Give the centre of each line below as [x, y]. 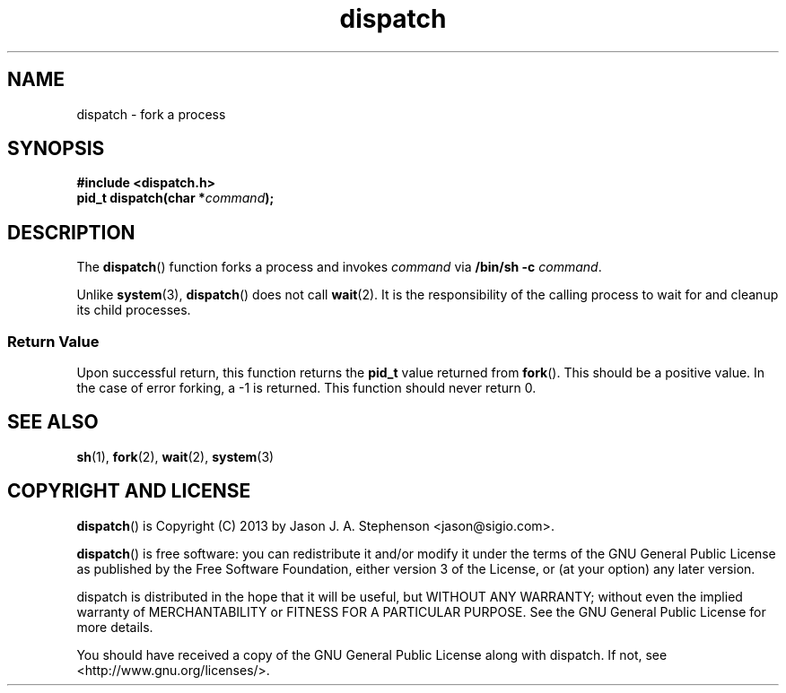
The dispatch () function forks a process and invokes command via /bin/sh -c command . [339, 267]
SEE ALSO [53, 422]
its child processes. [134, 310]
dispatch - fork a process [151, 114]
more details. [115, 627]
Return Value [53, 341]
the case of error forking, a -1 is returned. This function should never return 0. [306, 388]
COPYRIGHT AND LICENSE [129, 491]
